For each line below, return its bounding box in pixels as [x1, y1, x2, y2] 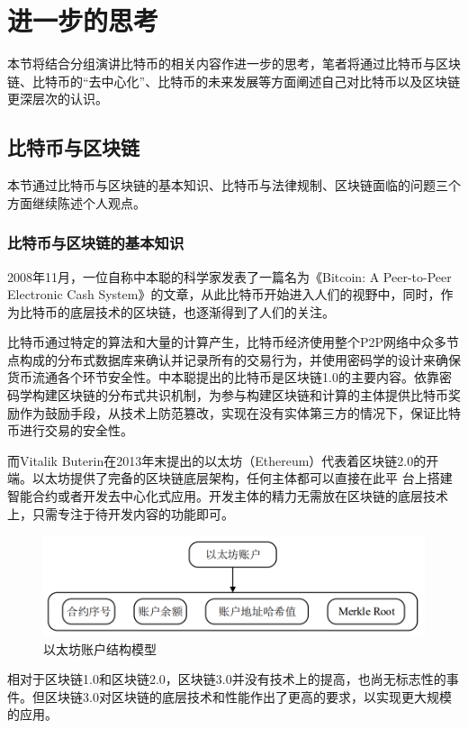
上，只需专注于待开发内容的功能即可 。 [7, 504, 234, 523]
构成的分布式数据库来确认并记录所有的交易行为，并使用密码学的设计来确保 [19, 350, 461, 369]
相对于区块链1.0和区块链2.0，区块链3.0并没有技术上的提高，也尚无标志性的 [7, 670, 446, 688]
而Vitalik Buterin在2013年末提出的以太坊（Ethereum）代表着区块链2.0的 [7, 451, 427, 469]
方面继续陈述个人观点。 [7, 193, 146, 212]
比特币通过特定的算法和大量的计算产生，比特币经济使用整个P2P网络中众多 [7, 333, 447, 351]
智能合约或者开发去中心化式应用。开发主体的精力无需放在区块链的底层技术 [7, 487, 448, 506]
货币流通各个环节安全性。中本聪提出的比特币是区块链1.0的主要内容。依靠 [7, 368, 439, 387]
